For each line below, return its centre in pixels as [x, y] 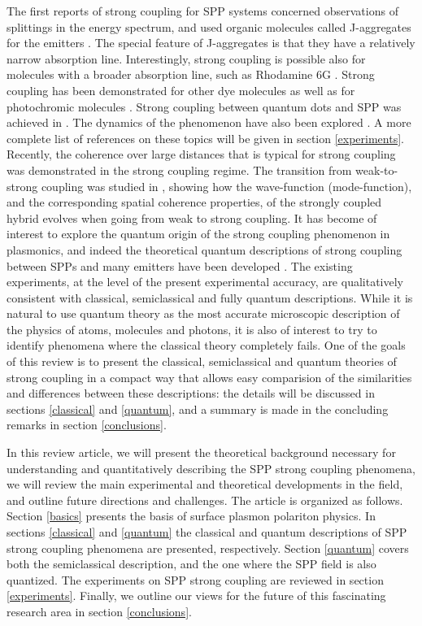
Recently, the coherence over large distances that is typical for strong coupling [201, 154]
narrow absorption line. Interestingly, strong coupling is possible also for [186, 58]
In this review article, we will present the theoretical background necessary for [201, 452]
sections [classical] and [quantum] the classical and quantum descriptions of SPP [207, 532]
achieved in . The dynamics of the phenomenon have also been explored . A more [209, 122]
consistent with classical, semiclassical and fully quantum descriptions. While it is [210, 297]
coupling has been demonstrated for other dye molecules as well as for [181, 90]
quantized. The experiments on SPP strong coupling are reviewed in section [195, 579]
